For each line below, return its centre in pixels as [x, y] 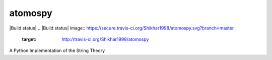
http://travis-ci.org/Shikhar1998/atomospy [105, 39]
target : [29, 39]
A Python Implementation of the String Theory [57, 50]
